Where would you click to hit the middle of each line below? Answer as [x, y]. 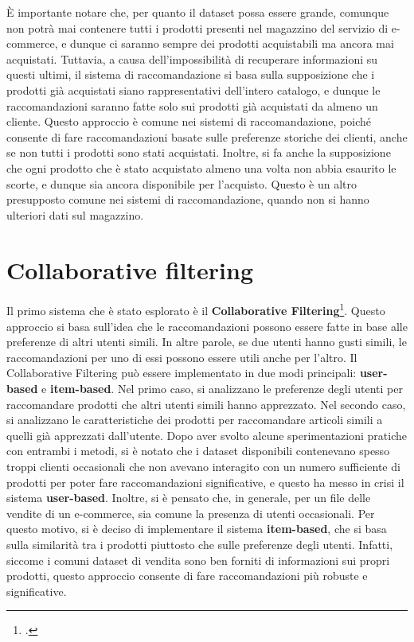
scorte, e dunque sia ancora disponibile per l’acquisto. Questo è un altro [182, 183]
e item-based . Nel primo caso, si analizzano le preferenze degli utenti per [222, 389]
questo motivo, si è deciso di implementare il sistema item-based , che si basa [197, 529]
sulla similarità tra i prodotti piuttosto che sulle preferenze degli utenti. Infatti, [200, 544]
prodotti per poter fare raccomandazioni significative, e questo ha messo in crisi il [205, 482]
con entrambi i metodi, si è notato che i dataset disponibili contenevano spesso [198, 451]
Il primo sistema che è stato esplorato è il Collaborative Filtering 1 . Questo [196, 309]
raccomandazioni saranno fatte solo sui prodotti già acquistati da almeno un [192, 105]
